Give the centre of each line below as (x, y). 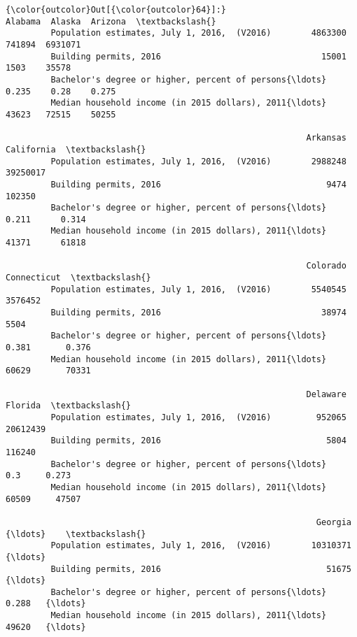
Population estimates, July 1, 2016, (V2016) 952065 (198, 417)
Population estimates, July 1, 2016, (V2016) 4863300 (198, 33)
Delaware (326, 394)
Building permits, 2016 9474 (198, 184)
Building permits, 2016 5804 (198, 441)
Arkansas (326, 138)
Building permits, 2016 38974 (198, 313)
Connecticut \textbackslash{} (78, 278)
